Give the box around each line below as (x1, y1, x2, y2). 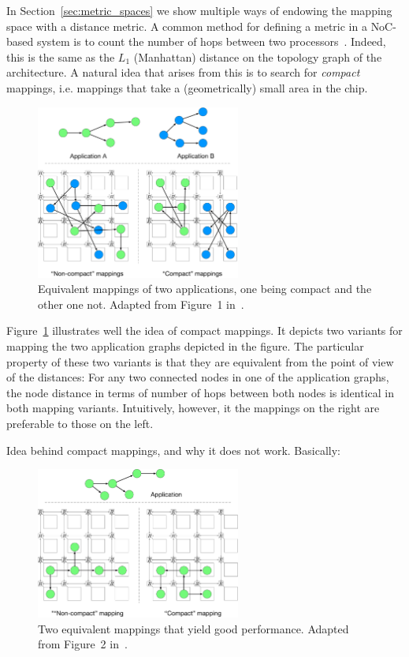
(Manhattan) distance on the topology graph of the (133, 48, 382, 65)
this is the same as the (6, 48, 115, 65)
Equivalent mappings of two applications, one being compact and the (38, 280, 372, 297)
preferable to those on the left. (6, 415, 154, 432)
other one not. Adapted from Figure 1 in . (38, 295, 244, 312)
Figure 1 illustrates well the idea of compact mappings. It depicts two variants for (6, 322, 403, 339)
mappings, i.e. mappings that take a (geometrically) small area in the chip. (6, 79, 368, 96)
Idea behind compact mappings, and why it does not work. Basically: (6, 441, 340, 458)
